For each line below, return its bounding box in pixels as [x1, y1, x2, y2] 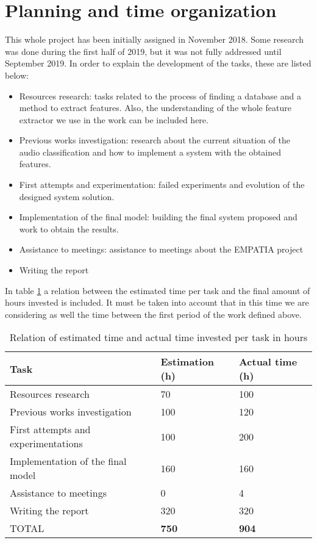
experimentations [10, 436, 83, 451]
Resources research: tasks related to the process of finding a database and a [19, 89, 301, 102]
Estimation [160, 354, 215, 369]
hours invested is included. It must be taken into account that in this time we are [5, 296, 309, 309]
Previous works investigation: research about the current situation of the [19, 134, 290, 146]
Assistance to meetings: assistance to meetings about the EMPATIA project [19, 243, 304, 256]
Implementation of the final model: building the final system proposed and [19, 210, 297, 223]
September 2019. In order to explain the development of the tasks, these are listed [5, 57, 312, 70]
